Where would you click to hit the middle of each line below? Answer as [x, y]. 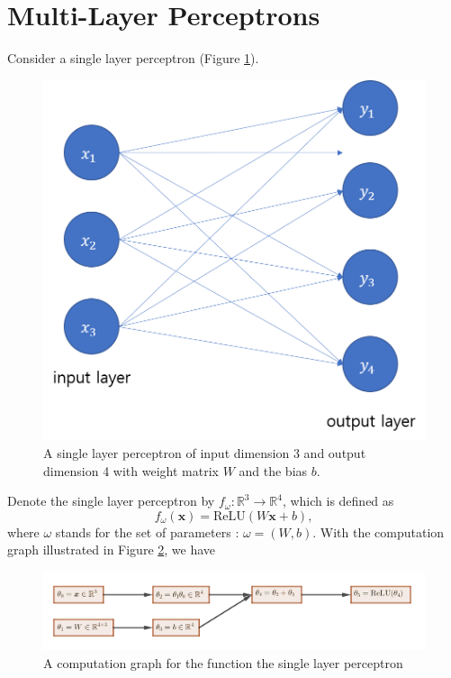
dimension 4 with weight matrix [131, 470]
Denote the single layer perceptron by [111, 501]
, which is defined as [338, 501]
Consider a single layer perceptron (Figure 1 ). [133, 58]
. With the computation [379, 531]
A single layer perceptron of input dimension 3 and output [205, 453]
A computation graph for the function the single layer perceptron [223, 662]
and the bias [273, 470]
